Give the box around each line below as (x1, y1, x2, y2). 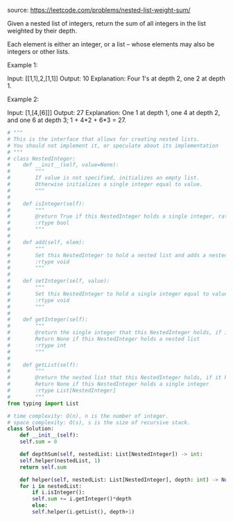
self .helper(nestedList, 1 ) (19, 457, 101, 464)
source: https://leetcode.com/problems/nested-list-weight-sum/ (7, 6, 191, 14)
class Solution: (7, 426, 54, 433)
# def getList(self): (7, 361, 79, 368)
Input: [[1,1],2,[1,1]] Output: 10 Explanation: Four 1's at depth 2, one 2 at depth (7, 74, 225, 82)
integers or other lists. (7, 48, 70, 55)
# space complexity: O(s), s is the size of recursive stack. (7, 419, 191, 426)
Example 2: (7, 95, 40, 103)
